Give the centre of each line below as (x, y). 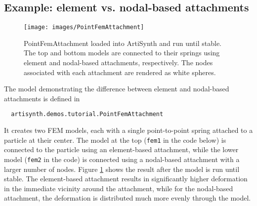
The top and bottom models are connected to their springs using (122, 53)
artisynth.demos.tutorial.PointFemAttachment (87, 114)
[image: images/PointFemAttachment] (84, 27)
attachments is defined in (42, 98)
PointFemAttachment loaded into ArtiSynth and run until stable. (123, 43)
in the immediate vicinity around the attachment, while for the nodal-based (119, 188)
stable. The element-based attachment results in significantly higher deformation (126, 179)
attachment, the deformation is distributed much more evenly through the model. (128, 198)
